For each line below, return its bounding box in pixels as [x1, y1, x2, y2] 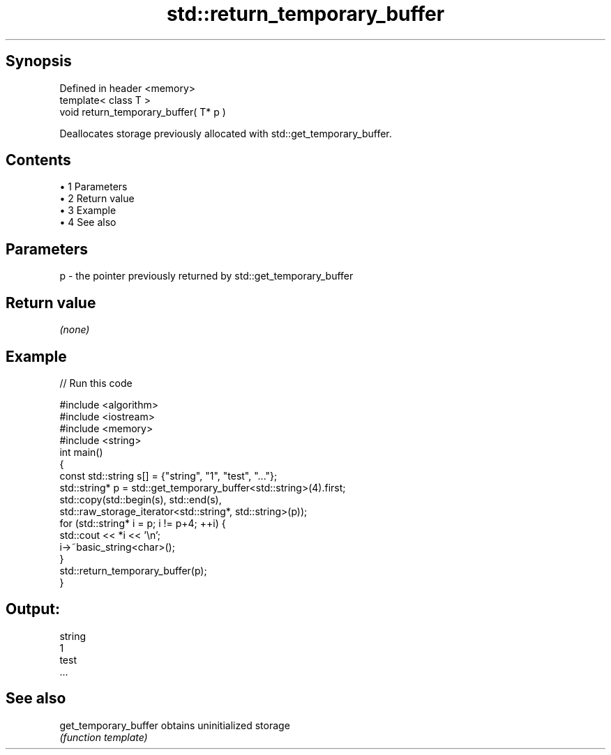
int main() [59, 445, 103, 458]
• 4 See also [59, 216, 116, 229]
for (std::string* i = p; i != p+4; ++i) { [59, 517, 226, 529]
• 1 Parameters [59, 181, 128, 193]
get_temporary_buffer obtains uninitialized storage [59, 719, 290, 731]
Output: [6, 600, 60, 618]
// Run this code [59, 376, 133, 389]
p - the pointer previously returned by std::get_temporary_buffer [59, 270, 354, 282]
